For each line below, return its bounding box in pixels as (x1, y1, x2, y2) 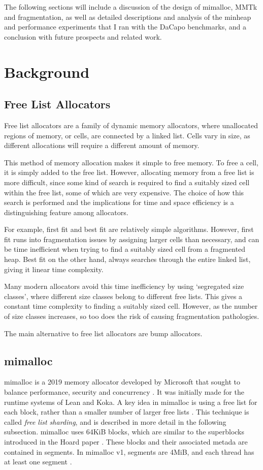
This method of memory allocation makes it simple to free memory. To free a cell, (4, 157, 258, 167)
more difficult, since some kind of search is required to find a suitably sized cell (4, 177, 250, 187)
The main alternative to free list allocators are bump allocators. (4, 328, 203, 338)
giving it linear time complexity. (4, 263, 104, 274)
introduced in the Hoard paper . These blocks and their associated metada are (4, 436, 248, 447)
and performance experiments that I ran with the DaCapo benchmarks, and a (4, 21, 246, 32)
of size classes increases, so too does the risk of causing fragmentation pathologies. (4, 311, 259, 321)
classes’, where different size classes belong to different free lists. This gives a (4, 290, 243, 301)
